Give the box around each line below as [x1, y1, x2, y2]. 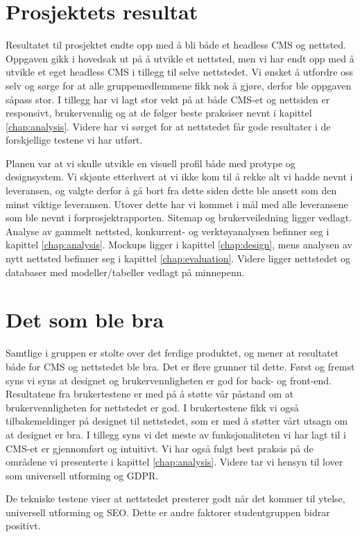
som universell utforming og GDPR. [6, 468, 159, 482]
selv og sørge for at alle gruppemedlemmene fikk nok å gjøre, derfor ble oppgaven [6, 78, 352, 92]
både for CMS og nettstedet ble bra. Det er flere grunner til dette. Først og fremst [6, 359, 355, 373]
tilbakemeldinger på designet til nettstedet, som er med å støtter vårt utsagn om [6, 414, 348, 428]
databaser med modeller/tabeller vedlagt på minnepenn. [6, 264, 245, 279]
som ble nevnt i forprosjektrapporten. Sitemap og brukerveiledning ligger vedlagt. [6, 210, 352, 225]
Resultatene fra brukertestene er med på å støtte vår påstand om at [6, 386, 294, 401]
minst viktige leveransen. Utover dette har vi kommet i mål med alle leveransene [6, 196, 348, 211]
